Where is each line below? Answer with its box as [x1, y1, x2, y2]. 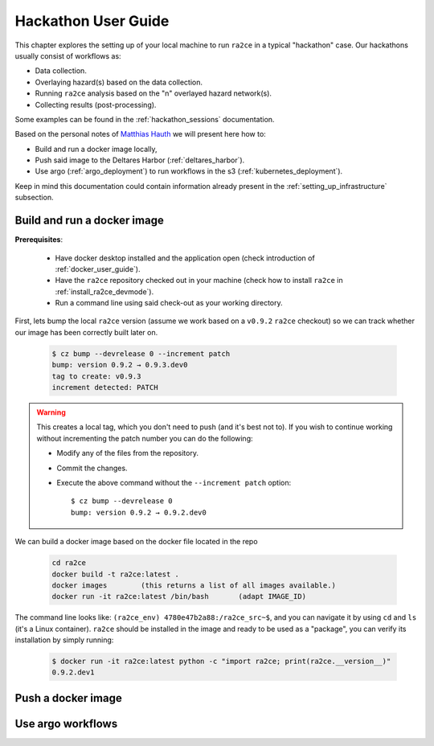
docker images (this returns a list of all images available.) [51, 580, 337, 590]
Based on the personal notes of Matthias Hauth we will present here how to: [14, 129, 267, 139]
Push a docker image [14, 691, 122, 705]
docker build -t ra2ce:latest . [51, 569, 180, 579]
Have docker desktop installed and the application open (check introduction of [55, 253, 315, 263]
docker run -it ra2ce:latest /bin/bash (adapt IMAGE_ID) [51, 592, 307, 601]
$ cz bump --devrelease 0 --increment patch [51, 349, 231, 358]
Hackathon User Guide [14, 12, 170, 30]
